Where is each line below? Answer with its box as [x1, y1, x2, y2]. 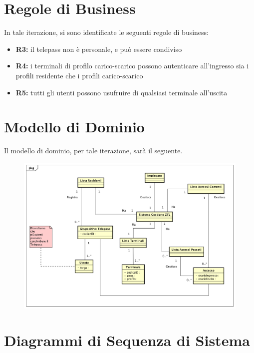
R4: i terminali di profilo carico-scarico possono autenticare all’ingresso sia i [15, 60, 249, 71]
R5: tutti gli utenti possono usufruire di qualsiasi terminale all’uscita [15, 87, 228, 97]
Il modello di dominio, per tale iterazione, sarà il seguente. [4, 145, 183, 156]
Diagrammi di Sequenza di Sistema [4, 330, 250, 350]
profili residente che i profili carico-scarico [15, 70, 143, 80]
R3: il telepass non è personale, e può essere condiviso [15, 43, 182, 54]
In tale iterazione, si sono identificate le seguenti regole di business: [4, 27, 209, 37]
